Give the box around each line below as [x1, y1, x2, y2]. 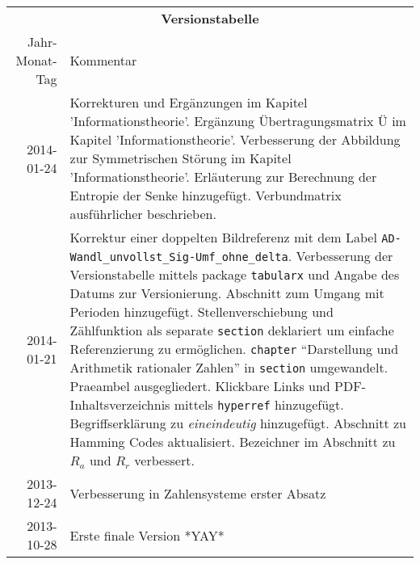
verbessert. [134, 451, 195, 469]
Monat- [15, 51, 57, 69]
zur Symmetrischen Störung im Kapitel [69, 149, 292, 167]
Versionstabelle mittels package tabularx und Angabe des [69, 265, 400, 284]
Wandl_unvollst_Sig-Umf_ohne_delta [69, 250, 288, 263]
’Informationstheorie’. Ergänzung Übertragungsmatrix [69, 112, 374, 130]
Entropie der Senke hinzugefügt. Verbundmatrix [69, 186, 342, 204]
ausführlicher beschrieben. [69, 204, 216, 223]
